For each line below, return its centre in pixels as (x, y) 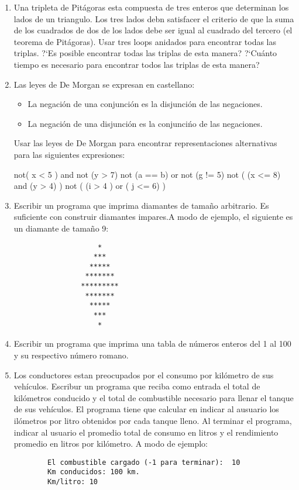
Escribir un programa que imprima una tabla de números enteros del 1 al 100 (152, 344)
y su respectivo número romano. (71, 355)
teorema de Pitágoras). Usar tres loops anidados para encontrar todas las (145, 41)
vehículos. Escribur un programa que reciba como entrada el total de (137, 386)
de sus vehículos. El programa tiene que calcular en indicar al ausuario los (146, 409)
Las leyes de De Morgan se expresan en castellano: (104, 84)
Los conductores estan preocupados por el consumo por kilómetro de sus (144, 375)
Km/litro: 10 (73, 482)
